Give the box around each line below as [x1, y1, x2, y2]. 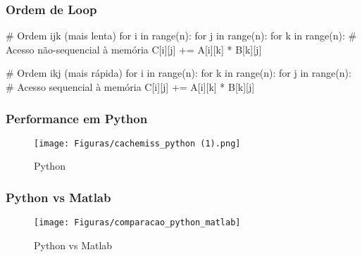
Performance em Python [6, 109, 148, 127]
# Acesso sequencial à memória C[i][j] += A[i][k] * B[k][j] [6, 80, 255, 94]
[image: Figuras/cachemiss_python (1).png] [34, 138, 241, 149]
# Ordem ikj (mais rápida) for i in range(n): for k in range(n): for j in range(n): [6, 65, 351, 80]
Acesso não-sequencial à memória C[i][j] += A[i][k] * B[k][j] [6, 42, 262, 56]
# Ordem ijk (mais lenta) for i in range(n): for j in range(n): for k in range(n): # [6, 28, 357, 43]
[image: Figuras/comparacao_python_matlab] [34, 218, 241, 228]
